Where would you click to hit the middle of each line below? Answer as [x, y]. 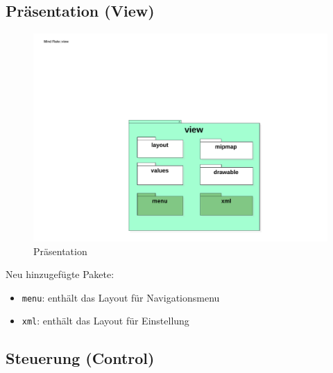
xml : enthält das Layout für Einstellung [105, 321]
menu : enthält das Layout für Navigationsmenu [121, 297]
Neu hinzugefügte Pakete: [60, 274]
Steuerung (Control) [80, 358]
